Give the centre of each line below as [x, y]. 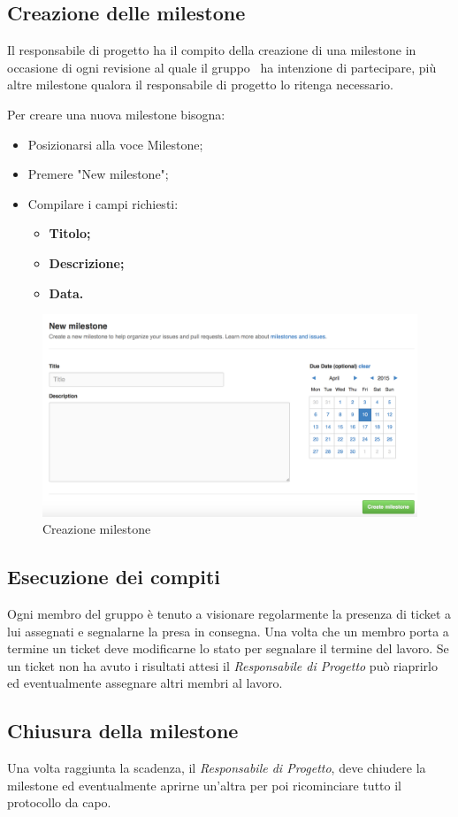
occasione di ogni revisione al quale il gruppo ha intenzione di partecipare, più [222, 67]
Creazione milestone [97, 529]
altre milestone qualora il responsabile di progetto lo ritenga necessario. [200, 85]
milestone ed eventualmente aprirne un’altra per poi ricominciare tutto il [204, 785]
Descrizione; [87, 262]
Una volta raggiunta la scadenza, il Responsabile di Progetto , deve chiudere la [217, 768]
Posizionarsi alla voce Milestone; [115, 144]
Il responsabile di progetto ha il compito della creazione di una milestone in [212, 50]
